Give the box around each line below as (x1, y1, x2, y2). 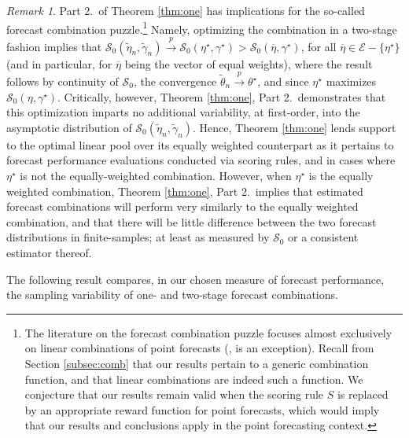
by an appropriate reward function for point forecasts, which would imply (24, 401, 380, 418)
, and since (257, 73, 309, 90)
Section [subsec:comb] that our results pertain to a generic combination (24, 355, 369, 371)
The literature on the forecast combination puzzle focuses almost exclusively (24, 324, 392, 340)
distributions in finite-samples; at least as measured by (6, 229, 270, 245)
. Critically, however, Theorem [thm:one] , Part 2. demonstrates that (57, 88, 386, 105)
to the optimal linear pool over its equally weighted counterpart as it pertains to (6, 136, 394, 153)
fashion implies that (6, 38, 102, 54)
